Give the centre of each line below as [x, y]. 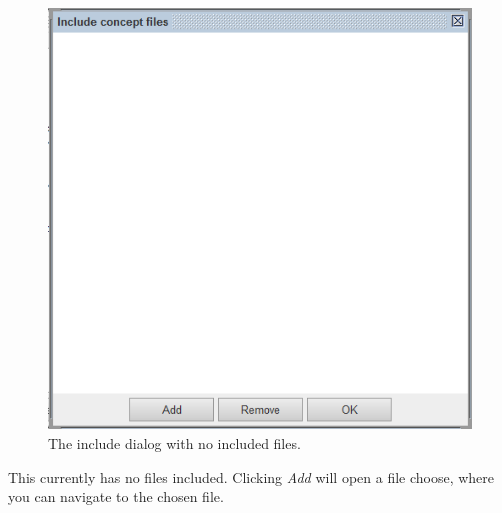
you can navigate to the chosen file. [116, 496]
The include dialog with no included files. [174, 443]
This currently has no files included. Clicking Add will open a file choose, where [251, 476]
